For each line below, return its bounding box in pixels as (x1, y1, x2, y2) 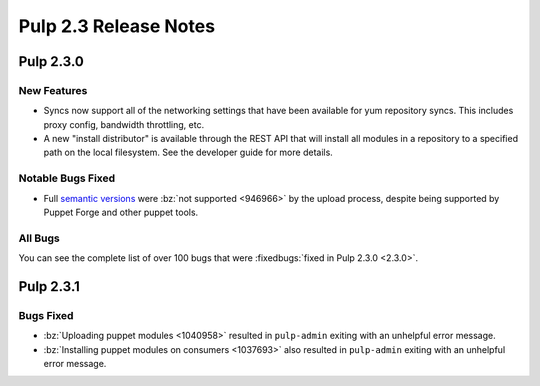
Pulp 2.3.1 (18, 278, 80, 295)
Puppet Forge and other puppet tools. (43, 206, 199, 219)
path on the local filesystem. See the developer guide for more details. (43, 146, 334, 159)
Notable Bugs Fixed (18, 171, 116, 185)
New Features (18, 83, 88, 97)
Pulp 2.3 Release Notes (18, 15, 215, 37)
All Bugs (18, 231, 60, 245)
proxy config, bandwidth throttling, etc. (43, 118, 205, 130)
